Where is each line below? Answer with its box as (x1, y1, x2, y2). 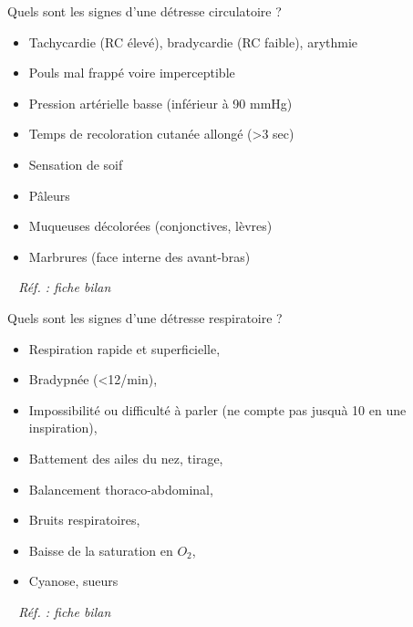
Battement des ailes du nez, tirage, (28, 448, 223, 467)
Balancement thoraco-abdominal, (28, 479, 213, 498)
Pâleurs (28, 185, 70, 204)
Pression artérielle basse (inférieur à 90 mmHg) (28, 93, 293, 112)
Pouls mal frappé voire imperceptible (28, 63, 235, 82)
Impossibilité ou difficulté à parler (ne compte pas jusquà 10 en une (28, 400, 407, 419)
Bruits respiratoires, (28, 510, 140, 529)
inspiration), (28, 418, 98, 437)
